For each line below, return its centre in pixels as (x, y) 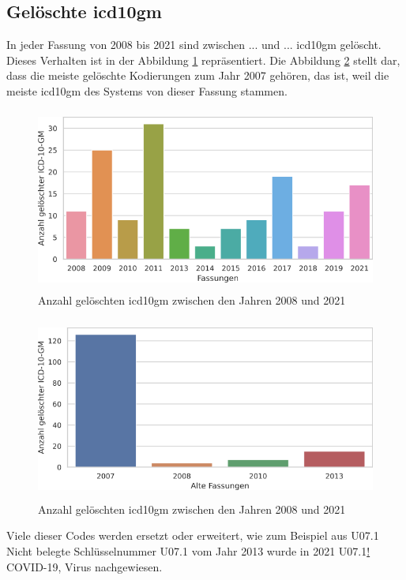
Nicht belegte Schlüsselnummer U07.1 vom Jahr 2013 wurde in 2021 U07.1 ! (188, 551)
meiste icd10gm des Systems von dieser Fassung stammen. (147, 90)
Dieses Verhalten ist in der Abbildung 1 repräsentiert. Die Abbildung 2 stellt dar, (203, 60)
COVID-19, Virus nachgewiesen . (85, 566)
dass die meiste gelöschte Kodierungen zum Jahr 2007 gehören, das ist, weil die (198, 75)
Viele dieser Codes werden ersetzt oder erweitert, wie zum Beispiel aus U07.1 (193, 535)
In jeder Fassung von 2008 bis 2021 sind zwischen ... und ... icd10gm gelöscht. (194, 45)
